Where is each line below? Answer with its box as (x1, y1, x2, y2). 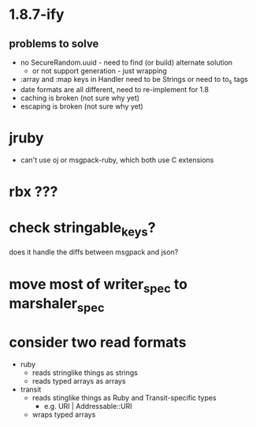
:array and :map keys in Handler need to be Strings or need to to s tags (20, 75, 249, 86)
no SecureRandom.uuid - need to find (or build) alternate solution (20, 58, 233, 67)
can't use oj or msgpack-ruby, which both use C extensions (20, 155, 214, 165)
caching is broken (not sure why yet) (20, 93, 140, 102)
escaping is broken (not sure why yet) (20, 101, 144, 111)
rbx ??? (9, 183, 58, 200)
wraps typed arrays (32, 410, 96, 419)
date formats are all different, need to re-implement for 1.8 (20, 84, 210, 94)
